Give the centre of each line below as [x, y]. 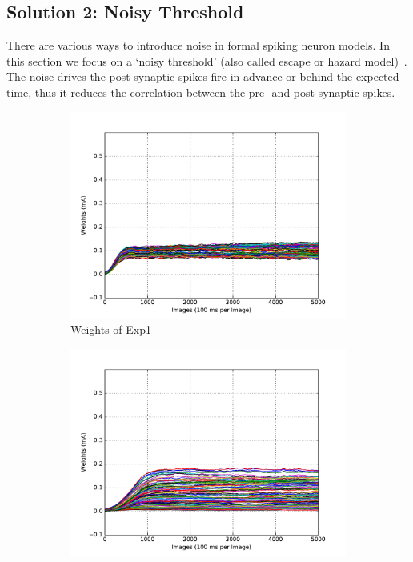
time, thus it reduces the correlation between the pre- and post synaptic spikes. [201, 92]
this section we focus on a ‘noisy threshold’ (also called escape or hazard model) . [207, 60]
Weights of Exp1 [111, 329]
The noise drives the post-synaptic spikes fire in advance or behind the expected [203, 76]
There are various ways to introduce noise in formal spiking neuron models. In [198, 45]
